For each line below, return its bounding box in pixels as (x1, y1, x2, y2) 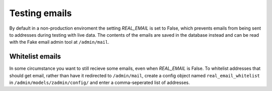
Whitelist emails (9, 52, 61, 61)
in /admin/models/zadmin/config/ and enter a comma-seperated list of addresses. (9, 79, 190, 85)
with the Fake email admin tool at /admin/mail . (9, 39, 109, 45)
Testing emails (9, 8, 72, 19)
